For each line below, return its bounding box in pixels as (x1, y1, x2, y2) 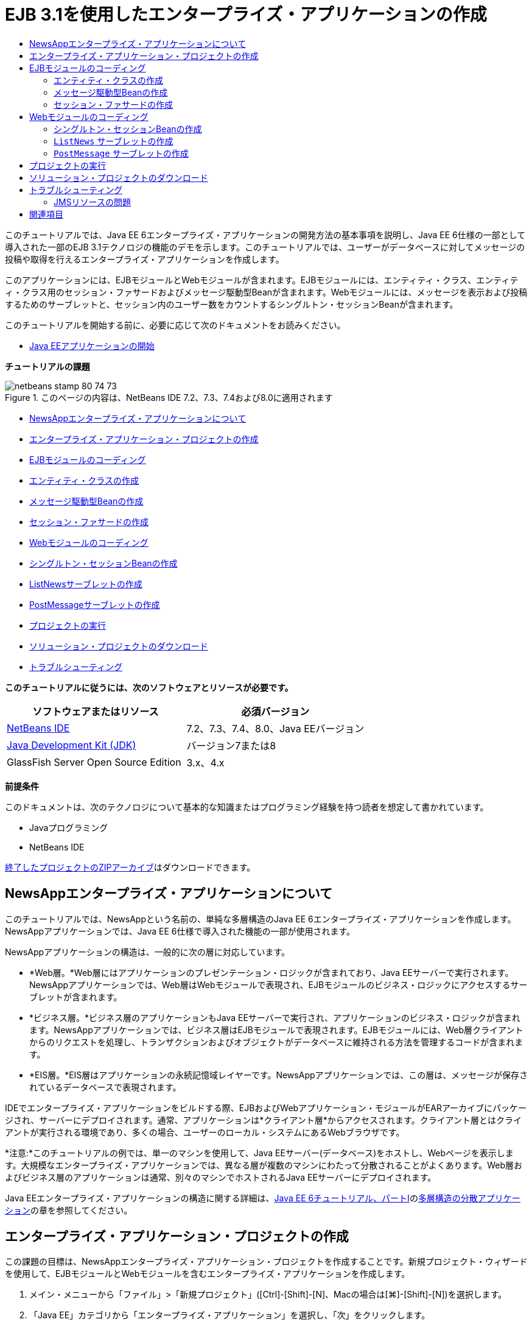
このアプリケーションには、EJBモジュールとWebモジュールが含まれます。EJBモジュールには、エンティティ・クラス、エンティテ (5, 274, 519, 285)
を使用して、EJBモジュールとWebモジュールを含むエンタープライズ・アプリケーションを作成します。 (5, 1268, 410, 1279)
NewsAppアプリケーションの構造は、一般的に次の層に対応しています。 (5, 946, 290, 957)
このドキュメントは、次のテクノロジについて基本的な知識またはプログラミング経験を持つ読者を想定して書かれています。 (5, 801, 489, 812)
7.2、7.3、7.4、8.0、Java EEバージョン (186, 722, 365, 735)
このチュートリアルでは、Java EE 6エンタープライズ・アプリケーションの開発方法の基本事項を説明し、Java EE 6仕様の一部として (5, 229, 526, 240)
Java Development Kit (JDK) (7, 738, 136, 751)
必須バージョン (241, 705, 310, 718)
